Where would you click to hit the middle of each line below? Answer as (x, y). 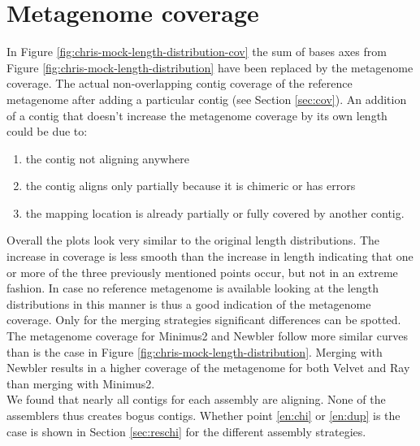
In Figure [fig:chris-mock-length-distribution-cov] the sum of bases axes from (197, 52)
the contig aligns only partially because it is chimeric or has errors (191, 186)
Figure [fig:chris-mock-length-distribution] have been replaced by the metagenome (210, 67)
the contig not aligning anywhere (107, 158)
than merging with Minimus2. (81, 383)
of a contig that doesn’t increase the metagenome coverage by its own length (197, 115)
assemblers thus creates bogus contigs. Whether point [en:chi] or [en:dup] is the (204, 415)
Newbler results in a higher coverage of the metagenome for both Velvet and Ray (208, 368)
